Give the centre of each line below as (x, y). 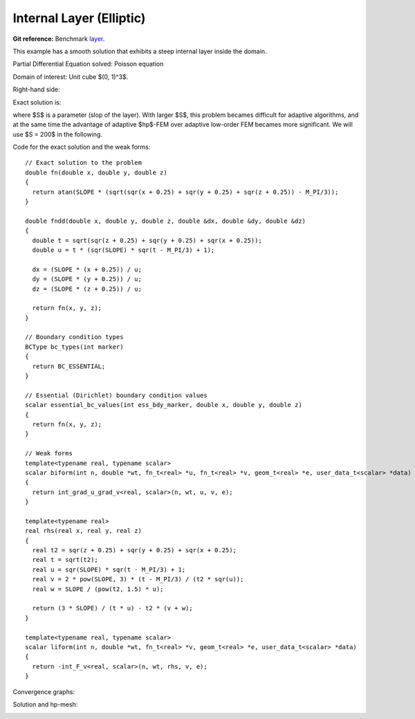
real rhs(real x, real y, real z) (83, 531)
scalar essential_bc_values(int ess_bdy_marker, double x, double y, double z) (164, 405)
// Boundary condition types (74, 337)
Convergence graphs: (44, 691)
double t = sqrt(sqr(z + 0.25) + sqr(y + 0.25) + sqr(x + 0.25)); (147, 240)
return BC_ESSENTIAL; (69, 366)
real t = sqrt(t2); (65, 560)
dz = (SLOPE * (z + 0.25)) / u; (87, 289)
